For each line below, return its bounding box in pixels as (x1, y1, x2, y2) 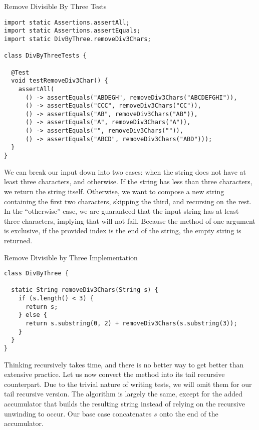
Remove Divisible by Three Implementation (4, 252, 138, 262)
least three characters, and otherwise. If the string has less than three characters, (4, 176, 252, 187)
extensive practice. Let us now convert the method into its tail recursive (4, 369, 225, 379)
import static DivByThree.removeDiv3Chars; (4, 35, 151, 43)
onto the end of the (159, 408, 218, 418)
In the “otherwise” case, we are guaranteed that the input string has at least (4, 206, 239, 216)
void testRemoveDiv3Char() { (11, 77, 108, 85)
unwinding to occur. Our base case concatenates (4, 408, 152, 418)
